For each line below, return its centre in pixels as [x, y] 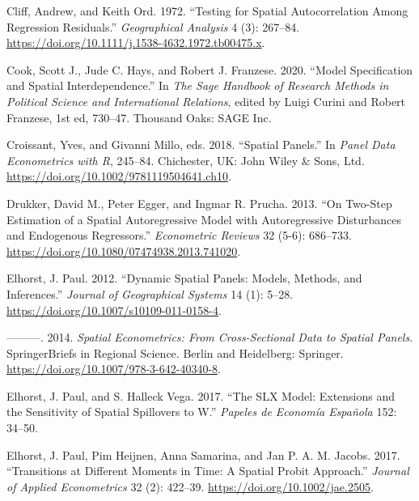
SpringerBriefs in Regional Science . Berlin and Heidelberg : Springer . [175, 352]
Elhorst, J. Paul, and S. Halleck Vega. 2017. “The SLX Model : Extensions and [201, 395]
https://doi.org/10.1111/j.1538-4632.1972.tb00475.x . [136, 42]
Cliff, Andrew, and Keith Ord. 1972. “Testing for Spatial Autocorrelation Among [207, 11]
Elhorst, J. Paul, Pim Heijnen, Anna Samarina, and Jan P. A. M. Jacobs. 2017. [203, 454]
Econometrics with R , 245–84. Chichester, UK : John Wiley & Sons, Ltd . [186, 160]
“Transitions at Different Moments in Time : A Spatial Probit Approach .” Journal [208, 471]
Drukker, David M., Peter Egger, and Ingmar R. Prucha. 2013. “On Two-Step [199, 203]
